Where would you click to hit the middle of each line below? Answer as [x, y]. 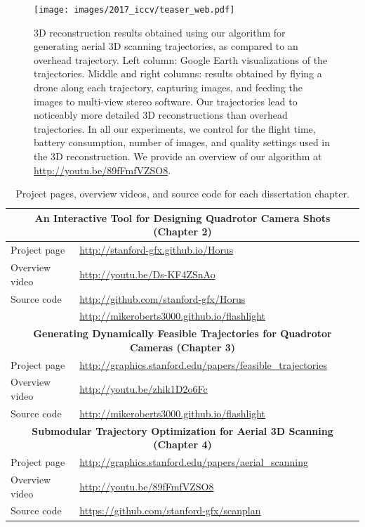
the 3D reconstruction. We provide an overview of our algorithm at [178, 156]
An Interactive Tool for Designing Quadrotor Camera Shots [182, 217]
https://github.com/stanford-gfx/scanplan [170, 510]
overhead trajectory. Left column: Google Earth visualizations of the [181, 59]
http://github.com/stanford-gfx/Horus [162, 298]
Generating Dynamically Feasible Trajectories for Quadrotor [182, 333]
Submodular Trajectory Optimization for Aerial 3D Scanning [182, 430]
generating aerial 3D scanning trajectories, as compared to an [166, 46]
